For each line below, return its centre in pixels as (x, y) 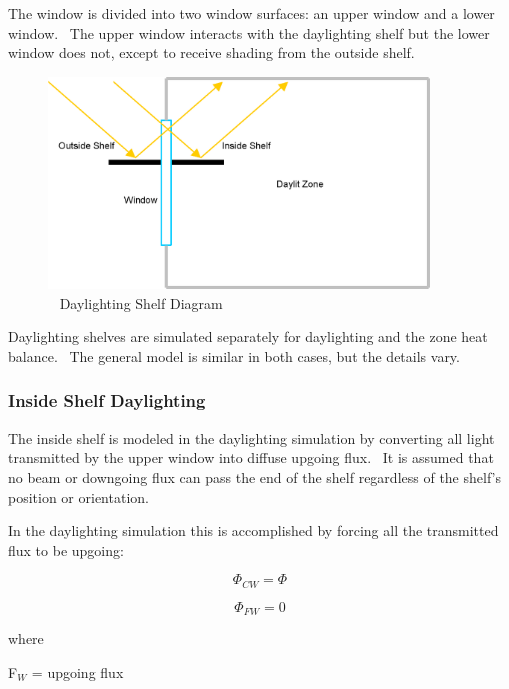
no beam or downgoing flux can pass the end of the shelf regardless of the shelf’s (254, 476)
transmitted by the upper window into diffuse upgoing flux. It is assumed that (251, 457)
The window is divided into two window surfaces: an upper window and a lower (251, 13)
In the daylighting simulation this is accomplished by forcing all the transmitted (253, 530)
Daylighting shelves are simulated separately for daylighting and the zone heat (248, 336)
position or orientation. (78, 496)
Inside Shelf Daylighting (107, 400)
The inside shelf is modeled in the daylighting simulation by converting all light (251, 437)
